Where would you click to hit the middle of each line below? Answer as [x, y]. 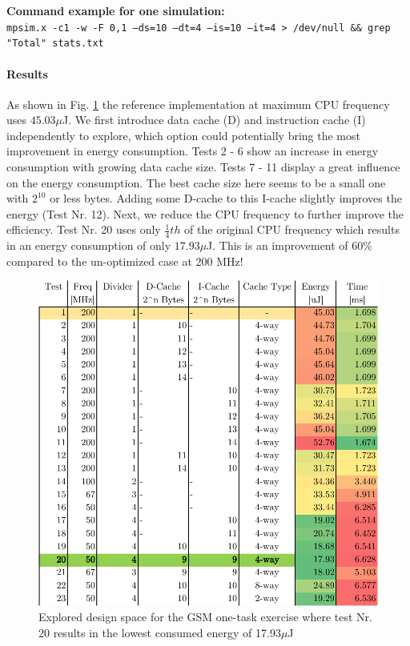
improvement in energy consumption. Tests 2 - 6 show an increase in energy [193, 151]
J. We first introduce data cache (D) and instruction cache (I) [214, 120]
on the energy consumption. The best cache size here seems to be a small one [196, 182]
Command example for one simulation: [116, 10]
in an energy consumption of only [89, 245]
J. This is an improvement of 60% [289, 245]
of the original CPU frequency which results [292, 229]
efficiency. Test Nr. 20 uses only [84, 229]
